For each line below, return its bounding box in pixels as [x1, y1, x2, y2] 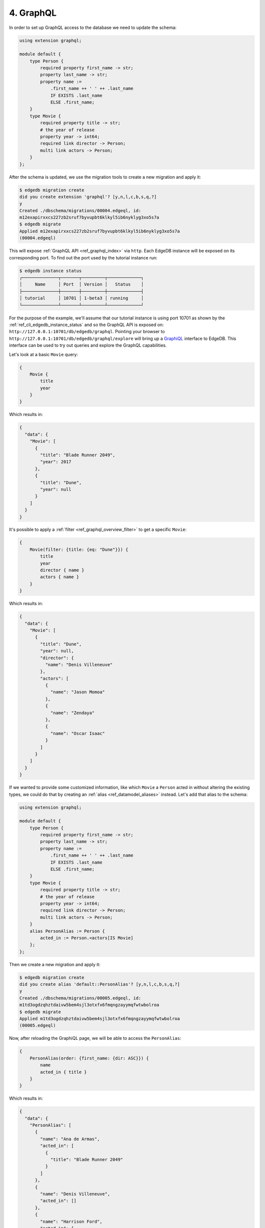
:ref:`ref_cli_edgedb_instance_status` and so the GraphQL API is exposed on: [9, 322, 164, 328]
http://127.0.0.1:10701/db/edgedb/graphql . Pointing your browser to [9, 329, 165, 335]
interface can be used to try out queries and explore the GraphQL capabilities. [9, 342, 167, 348]
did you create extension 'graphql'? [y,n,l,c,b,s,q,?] [19, 194, 157, 199]
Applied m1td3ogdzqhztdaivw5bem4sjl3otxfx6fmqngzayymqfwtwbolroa [19, 1016, 180, 1022]
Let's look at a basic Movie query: [9, 351, 78, 357]
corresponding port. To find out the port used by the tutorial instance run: [9, 254, 158, 260]
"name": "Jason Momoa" [50, 689, 105, 695]
